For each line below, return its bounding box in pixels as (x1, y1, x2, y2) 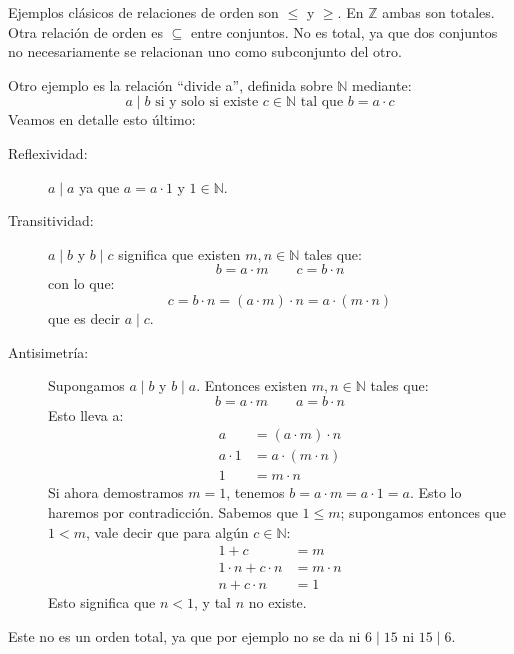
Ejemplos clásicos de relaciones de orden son (8, 2, 279, 22)
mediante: (352, 74, 412, 95)
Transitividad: (8, 210, 94, 231)
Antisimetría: (8, 341, 89, 362)
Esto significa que (48, 592, 156, 613)
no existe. (248, 592, 307, 613)
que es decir (48, 307, 121, 328)
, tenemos (226, 482, 285, 503)
